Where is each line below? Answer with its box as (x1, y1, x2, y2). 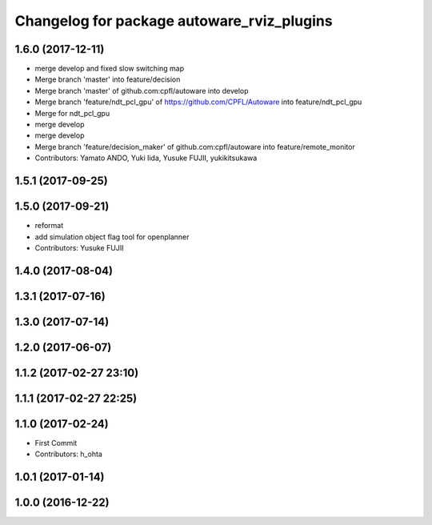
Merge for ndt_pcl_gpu (34, 108, 110, 118)
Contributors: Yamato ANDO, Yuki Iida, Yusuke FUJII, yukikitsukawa (34, 153, 258, 163)
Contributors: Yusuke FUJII (34, 242, 124, 252)
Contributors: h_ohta (34, 449, 103, 459)
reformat (34, 221, 64, 230)
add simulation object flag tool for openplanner (34, 232, 190, 242)
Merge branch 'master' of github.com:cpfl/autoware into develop (34, 86, 249, 95)
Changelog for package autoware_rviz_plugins (14, 12, 333, 30)
